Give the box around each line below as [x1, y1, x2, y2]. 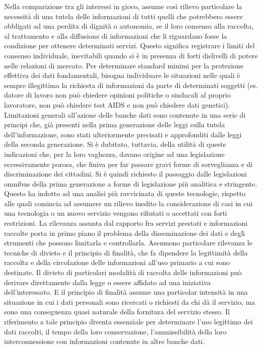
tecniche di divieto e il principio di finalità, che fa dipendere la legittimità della [4, 247, 248, 257]
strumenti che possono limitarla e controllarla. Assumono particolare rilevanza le [4, 237, 252, 248]
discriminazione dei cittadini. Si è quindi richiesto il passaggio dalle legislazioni [4, 168, 247, 179]
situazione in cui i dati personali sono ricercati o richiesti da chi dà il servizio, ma [4, 296, 255, 307]
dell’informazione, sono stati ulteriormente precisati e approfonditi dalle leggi [4, 129, 242, 139]
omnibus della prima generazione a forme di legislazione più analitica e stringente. [4, 178, 257, 189]
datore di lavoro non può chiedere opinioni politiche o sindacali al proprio [4, 90, 231, 100]
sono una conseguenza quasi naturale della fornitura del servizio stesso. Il [4, 306, 230, 317]
